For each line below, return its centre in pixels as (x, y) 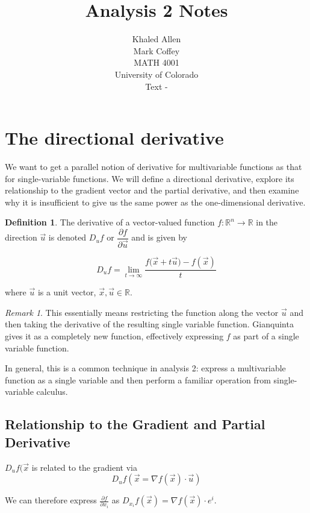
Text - (157, 86)
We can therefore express (51, 500)
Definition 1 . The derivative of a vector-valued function (110, 222)
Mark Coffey (157, 50)
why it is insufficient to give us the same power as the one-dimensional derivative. (155, 202)
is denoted (67, 237)
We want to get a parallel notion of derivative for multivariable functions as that (153, 167)
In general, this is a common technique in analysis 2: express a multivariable (145, 368)
